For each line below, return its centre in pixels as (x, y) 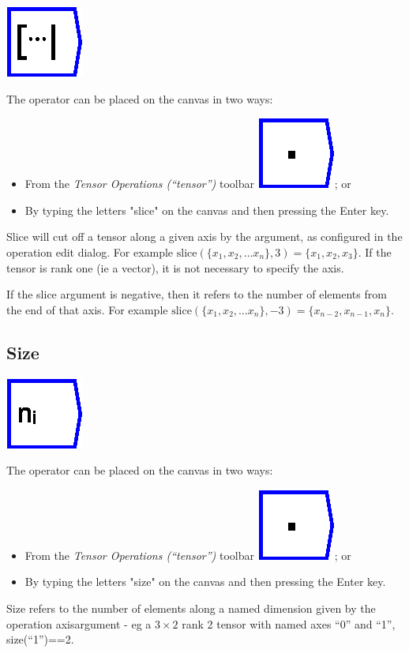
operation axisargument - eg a (79, 623)
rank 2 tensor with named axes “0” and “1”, (289, 623)
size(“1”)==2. (40, 639)
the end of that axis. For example (87, 309)
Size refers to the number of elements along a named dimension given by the (191, 608)
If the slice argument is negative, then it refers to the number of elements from (197, 294)
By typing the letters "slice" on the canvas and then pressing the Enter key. (207, 210)
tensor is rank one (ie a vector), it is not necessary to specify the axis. (175, 267)
